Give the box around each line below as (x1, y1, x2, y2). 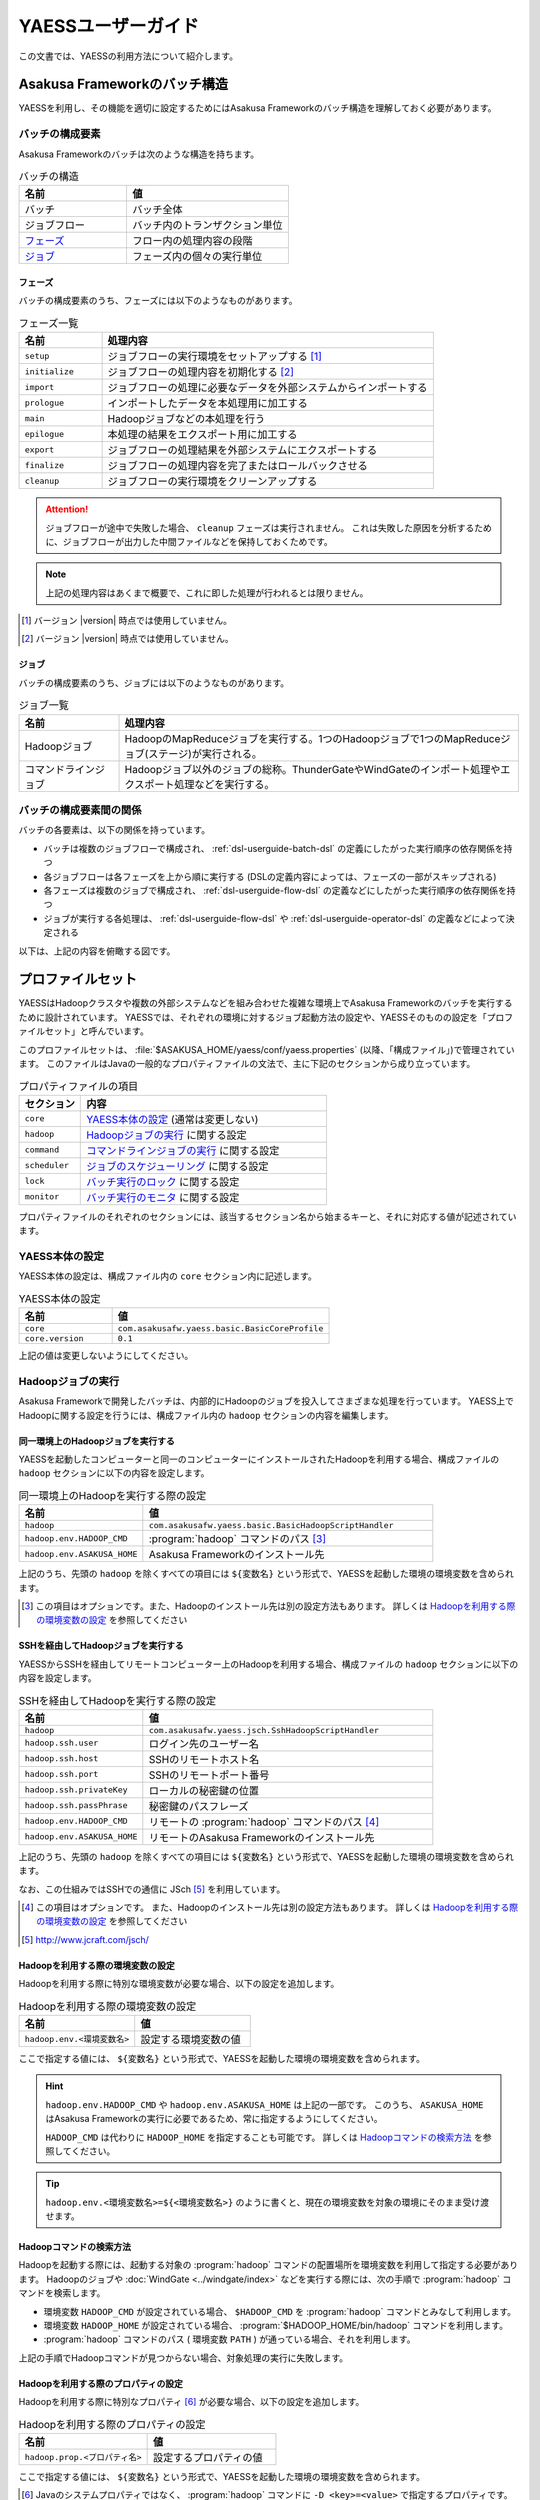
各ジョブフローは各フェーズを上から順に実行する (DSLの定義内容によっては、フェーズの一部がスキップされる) (43, 870, 497, 882)
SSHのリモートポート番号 (148, 1768, 270, 1782)
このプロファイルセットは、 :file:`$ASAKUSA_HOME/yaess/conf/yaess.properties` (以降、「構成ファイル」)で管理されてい (18, 1043, 515, 1055)
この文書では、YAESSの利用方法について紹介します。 (18, 50, 239, 62)
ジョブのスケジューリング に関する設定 (86, 1159, 269, 1173)
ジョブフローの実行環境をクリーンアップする (107, 475, 318, 489)
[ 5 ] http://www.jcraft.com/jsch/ (21, 1933, 150, 1945)
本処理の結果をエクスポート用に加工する (107, 428, 298, 442)
